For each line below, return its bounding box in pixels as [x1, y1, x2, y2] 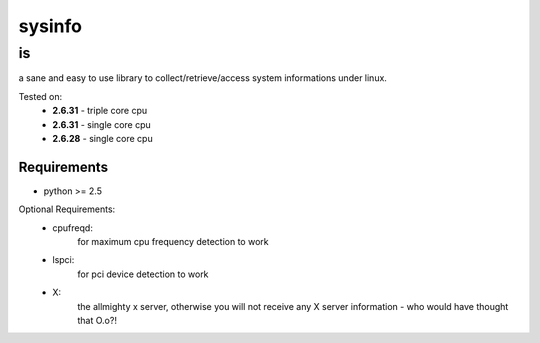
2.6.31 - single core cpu [52, 118, 152, 130]
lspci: [52, 254, 75, 266]
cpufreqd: [52, 221, 94, 234]
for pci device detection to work [77, 268, 209, 280]
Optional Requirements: [18, 203, 116, 215]
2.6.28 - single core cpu [52, 132, 154, 144]
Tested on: [18, 90, 63, 102]
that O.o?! [77, 314, 117, 326]
